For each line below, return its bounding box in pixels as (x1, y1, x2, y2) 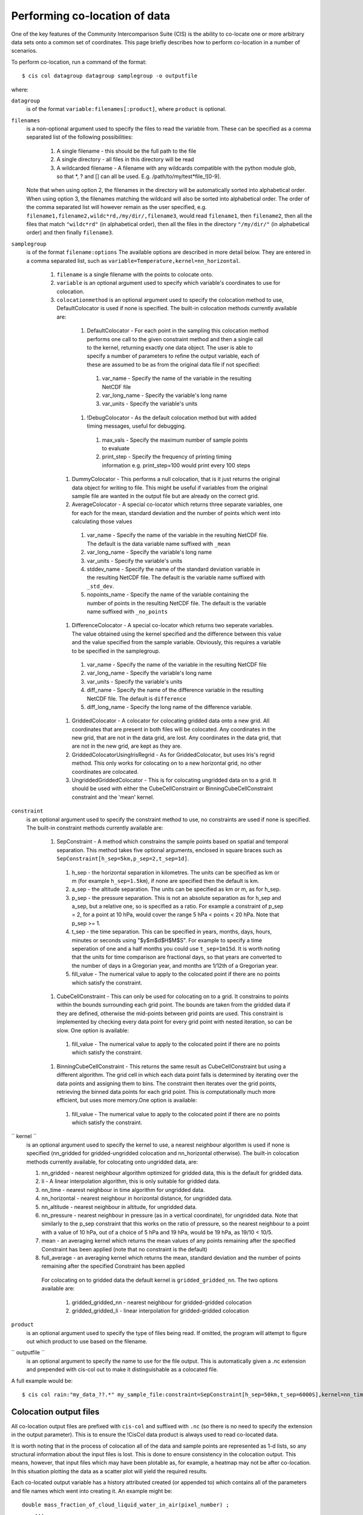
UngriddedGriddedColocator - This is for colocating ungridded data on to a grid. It (71, 776, 276, 784)
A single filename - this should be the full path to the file (56, 147, 197, 155)
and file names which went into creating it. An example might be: (11, 1487, 172, 1494)
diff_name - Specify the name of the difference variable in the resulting (87, 687, 264, 694)
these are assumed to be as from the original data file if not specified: (87, 361, 260, 368)
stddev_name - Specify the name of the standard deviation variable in (87, 565, 260, 573)
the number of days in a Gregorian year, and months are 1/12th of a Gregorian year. (71, 962, 278, 969)
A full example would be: (11, 1377, 73, 1384)
